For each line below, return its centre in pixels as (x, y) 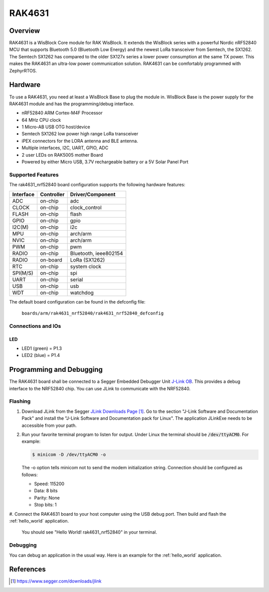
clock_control (86, 207)
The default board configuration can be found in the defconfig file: (77, 301)
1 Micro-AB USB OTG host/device (56, 127)
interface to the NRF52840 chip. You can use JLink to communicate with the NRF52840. (100, 388)
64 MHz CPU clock (41, 120)
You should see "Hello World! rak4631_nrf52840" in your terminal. (89, 532)
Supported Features (34, 175)
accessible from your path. (49, 425)
